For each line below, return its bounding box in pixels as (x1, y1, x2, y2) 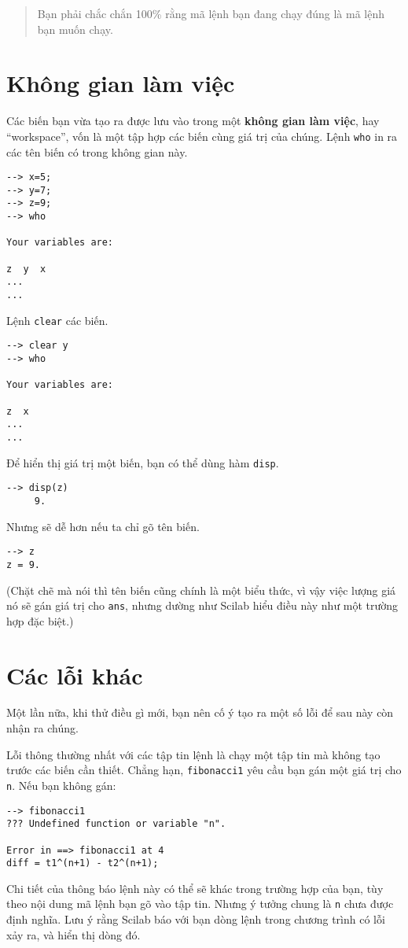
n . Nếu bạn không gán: (6, 776, 116, 793)
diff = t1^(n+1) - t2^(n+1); (6, 858, 159, 869)
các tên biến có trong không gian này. (6, 143, 188, 160)
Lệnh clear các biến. (6, 312, 108, 328)
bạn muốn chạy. (37, 20, 113, 37)
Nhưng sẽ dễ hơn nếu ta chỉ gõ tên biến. (6, 518, 200, 534)
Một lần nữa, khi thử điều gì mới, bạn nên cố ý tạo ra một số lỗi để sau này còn (6, 704, 394, 721)
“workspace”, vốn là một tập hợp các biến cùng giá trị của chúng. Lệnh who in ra (6, 127, 398, 144)
